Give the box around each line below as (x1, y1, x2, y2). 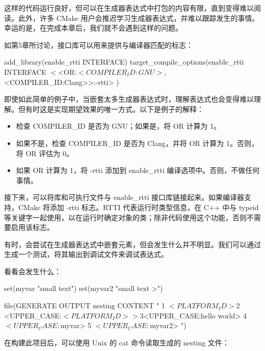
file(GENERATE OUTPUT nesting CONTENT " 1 (4, 300, 165, 311)
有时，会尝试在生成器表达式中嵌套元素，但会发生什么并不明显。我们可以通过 (4, 239, 261, 249)
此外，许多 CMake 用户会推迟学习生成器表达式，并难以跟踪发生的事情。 (18, 12, 259, 23)
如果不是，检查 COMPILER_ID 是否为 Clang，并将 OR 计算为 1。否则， (16, 137, 259, 148)
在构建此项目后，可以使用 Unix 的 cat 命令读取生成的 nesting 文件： (4, 337, 229, 347)
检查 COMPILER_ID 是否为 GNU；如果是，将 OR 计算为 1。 (16, 121, 221, 131)
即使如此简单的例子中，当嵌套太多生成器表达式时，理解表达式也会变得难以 (4, 94, 254, 104)
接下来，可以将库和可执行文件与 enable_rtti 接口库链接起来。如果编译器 (4, 192, 244, 202)
